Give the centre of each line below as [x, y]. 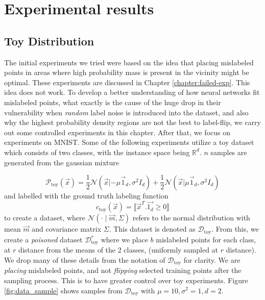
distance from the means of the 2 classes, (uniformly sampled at [118, 250]
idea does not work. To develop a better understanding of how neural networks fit [132, 92]
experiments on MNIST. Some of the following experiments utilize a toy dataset [129, 142]
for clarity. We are [212, 259]
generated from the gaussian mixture [62, 162]
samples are [229, 152]
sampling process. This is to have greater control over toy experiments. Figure [126, 280]
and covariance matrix [67, 229]
